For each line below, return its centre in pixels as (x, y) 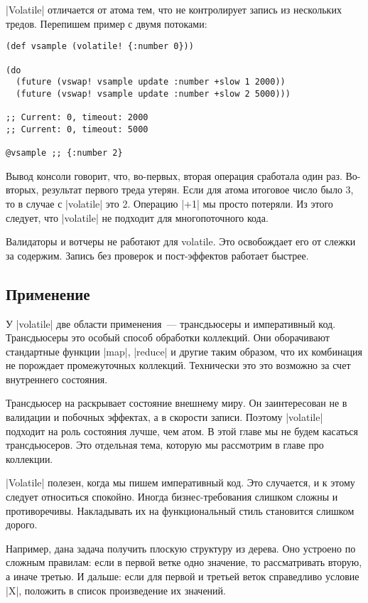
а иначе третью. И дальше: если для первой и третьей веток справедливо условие (183, 576)
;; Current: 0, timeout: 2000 (77, 118)
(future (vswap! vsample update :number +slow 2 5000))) (153, 94)
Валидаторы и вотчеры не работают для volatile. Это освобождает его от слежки (181, 241)
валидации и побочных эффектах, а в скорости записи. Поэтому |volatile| (164, 417)
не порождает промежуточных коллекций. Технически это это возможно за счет (178, 365)
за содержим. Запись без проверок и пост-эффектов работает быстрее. (157, 255)
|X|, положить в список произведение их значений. (116, 590)
